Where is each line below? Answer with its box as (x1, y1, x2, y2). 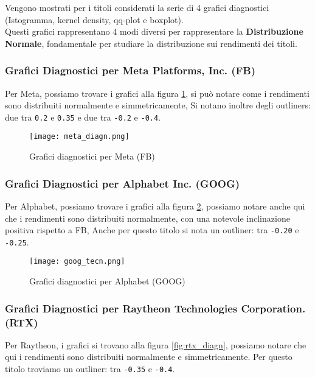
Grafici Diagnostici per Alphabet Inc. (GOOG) (5, 175, 240, 191)
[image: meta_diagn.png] (29, 132, 130, 141)
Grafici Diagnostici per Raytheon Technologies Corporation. (5, 300, 306, 315)
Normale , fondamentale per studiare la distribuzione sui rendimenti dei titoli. (5, 37, 297, 49)
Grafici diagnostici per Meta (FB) (29, 150, 155, 163)
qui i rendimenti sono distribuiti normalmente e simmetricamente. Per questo (5, 350, 292, 363)
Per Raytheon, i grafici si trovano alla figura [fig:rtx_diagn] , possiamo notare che (5, 338, 306, 351)
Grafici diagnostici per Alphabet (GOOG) (29, 275, 185, 287)
